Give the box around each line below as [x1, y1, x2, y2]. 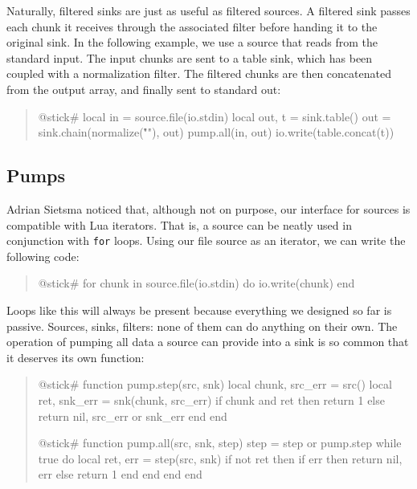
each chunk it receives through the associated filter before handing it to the [6, 18, 378, 35]
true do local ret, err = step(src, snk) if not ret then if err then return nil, [38, 450, 403, 467]
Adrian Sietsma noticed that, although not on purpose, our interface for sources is [6, 200, 411, 217]
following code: [6, 247, 80, 264]
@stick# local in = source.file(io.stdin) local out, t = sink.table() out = [38, 108, 391, 124]
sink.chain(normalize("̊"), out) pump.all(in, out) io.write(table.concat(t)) [38, 124, 395, 141]
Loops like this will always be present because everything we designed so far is [6, 301, 392, 318]
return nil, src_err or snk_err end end [38, 407, 227, 424]
